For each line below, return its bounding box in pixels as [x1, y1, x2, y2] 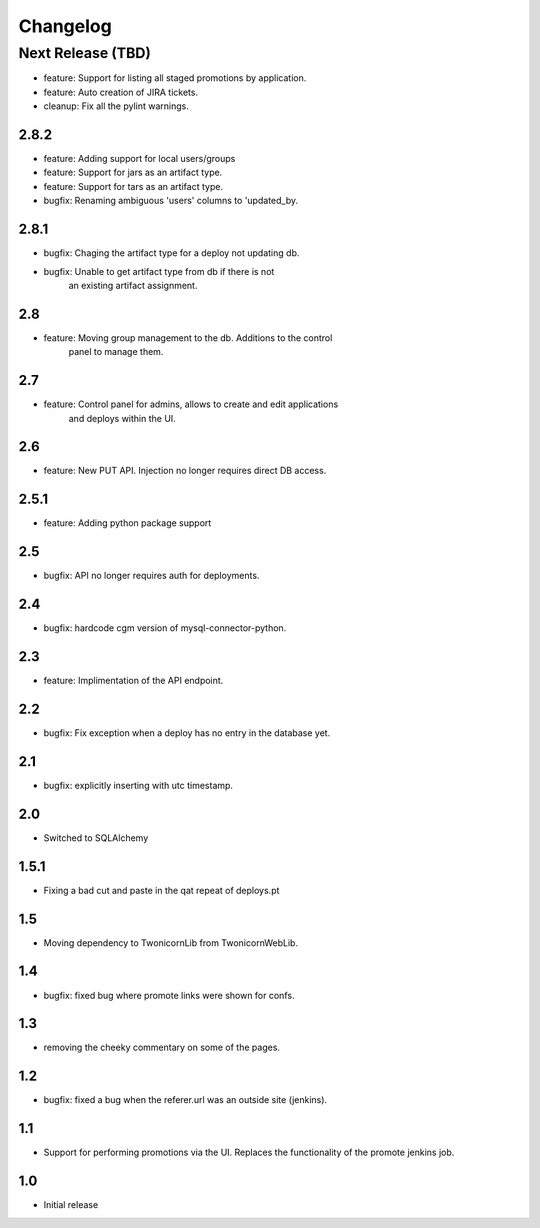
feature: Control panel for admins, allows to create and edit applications [43, 398, 339, 410]
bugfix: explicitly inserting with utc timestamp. [43, 779, 234, 791]
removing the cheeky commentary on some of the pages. [43, 1041, 280, 1054]
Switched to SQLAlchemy [43, 831, 149, 844]
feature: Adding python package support [43, 517, 212, 529]
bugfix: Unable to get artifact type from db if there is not [43, 265, 275, 277]
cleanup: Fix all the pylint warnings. [43, 100, 189, 112]
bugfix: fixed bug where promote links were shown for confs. [43, 989, 295, 1001]
